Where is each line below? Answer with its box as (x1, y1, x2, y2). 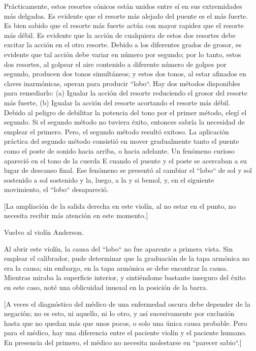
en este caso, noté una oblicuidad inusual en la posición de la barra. (4, 282, 208, 292)
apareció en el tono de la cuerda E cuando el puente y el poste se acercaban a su (4, 155, 247, 165)
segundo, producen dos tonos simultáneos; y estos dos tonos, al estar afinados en (4, 68, 247, 79)
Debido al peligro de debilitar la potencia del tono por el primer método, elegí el (4, 107, 247, 117)
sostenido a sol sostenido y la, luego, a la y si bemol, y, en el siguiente (4, 174, 214, 185)
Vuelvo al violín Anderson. (4, 227, 84, 237)
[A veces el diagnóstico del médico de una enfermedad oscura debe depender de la (4, 298, 251, 309)
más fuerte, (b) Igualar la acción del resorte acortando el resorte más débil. (4, 97, 230, 107)
